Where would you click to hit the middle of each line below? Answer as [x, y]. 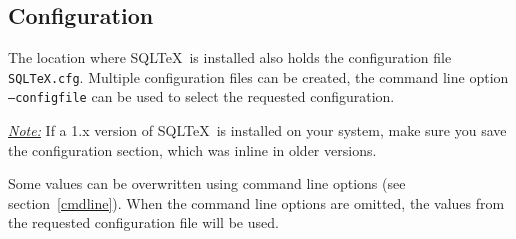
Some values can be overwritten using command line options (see [207, 183]
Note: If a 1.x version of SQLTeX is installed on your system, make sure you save [257, 130]
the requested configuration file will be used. [143, 222]
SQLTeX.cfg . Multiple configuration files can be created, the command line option [258, 76]
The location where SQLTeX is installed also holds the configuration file [230, 57]
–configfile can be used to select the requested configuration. [201, 96]
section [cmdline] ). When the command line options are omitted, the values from [256, 202]
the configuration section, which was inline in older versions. [192, 149]
